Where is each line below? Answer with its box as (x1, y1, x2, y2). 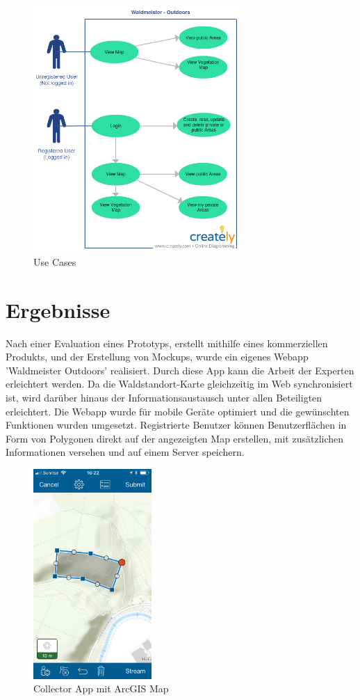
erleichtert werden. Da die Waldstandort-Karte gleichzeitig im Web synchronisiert (6, 376, 353, 391)
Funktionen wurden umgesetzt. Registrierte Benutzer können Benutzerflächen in (6, 417, 347, 432)
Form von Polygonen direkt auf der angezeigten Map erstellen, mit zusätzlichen (6, 431, 344, 445)
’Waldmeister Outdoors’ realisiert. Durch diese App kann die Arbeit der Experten (6, 363, 354, 377)
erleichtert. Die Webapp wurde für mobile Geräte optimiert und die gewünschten (6, 404, 350, 418)
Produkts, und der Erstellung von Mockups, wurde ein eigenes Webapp (6, 349, 309, 364)
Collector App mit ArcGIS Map (33, 681, 169, 696)
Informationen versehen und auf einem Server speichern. (6, 445, 245, 459)
